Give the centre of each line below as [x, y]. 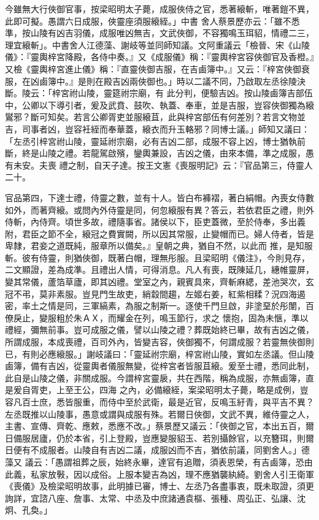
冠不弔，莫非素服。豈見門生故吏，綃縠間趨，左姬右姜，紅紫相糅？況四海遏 [155, 293]
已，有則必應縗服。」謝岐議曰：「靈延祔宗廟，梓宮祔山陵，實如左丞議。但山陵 [159, 354]
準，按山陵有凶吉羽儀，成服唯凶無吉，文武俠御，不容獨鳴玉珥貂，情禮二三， [159, 33]
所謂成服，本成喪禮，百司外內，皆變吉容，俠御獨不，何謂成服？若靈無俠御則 [159, 342]
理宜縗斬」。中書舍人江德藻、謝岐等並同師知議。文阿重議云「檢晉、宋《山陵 [157, 44]
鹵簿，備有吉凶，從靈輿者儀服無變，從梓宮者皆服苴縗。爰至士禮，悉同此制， [159, 366]
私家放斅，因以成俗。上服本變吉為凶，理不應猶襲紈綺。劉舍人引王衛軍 [172, 474]
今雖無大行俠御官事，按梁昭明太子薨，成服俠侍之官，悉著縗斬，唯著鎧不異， [159, 9]
